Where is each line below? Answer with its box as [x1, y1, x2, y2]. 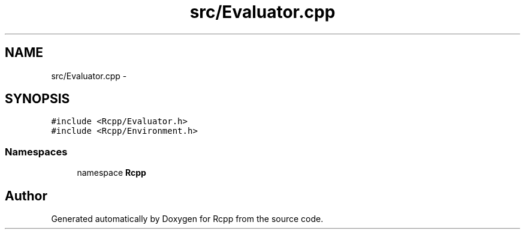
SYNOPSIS [5, 91, 70, 107]
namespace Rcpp [77, 167, 146, 178]
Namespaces [5, 145, 68, 158]
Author [5, 188, 47, 203]
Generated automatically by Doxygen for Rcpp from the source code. [51, 214, 324, 224]
